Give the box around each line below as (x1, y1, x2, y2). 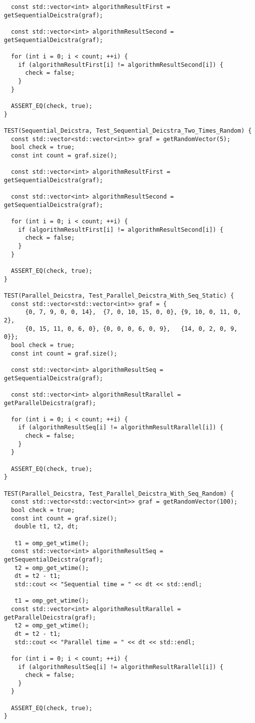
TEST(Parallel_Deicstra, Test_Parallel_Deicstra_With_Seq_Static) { (4, 292, 234, 299)
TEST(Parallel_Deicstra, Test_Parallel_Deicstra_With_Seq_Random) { (4, 490, 234, 497)
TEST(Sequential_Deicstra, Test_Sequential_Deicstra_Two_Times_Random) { (4, 127, 252, 134)
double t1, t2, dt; (14, 523, 79, 530)
